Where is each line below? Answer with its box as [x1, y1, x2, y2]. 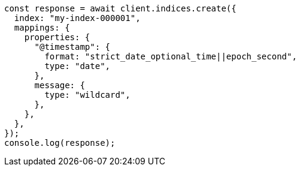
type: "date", [44, 61, 111, 71]
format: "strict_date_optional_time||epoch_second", [44, 52, 297, 61]
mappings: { [14, 23, 70, 32]
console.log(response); [4, 138, 116, 148]
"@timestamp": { [34, 42, 111, 52]
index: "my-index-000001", [14, 13, 141, 23]
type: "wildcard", [44, 90, 131, 100]
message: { [34, 80, 85, 90]
